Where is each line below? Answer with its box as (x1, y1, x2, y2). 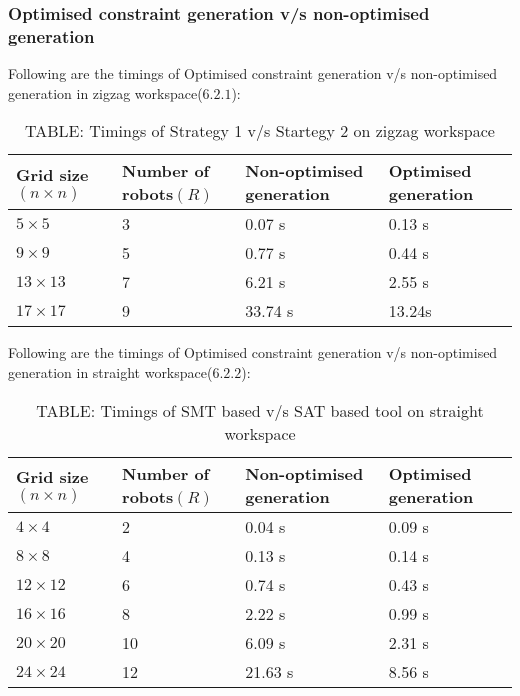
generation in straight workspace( (8, 361, 213, 382)
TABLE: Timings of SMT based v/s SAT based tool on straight (36, 398, 484, 422)
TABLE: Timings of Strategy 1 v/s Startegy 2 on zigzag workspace (25, 119, 495, 143)
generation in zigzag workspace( (8, 82, 203, 103)
